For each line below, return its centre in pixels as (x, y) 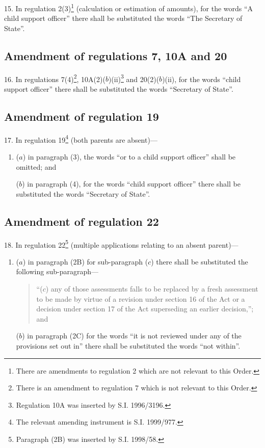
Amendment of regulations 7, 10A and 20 (116, 55)
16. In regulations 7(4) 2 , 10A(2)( (55, 78)
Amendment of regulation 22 (82, 221)
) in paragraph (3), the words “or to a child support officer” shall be (129, 156)
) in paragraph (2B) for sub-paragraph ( (85, 261)
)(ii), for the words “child (202, 79)
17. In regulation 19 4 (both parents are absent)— (81, 139)
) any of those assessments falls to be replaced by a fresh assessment (152, 288)
